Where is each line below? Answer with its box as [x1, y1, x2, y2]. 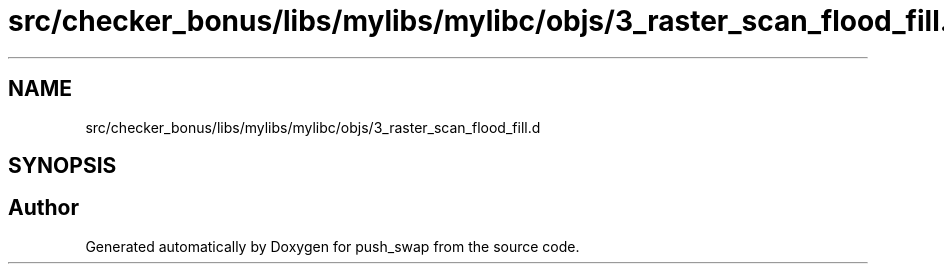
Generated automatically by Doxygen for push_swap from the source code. [85, 237, 580, 255]
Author [8, 195, 79, 221]
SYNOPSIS [8, 153, 117, 179]
